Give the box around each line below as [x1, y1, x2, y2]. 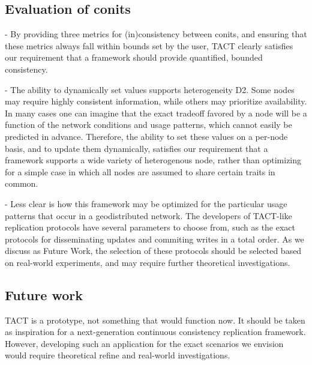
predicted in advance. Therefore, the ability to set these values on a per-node [5, 130, 288, 142]
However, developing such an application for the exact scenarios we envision [5, 337, 284, 349]
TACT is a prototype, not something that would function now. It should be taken [5, 313, 305, 326]
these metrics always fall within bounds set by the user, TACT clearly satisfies [5, 39, 293, 52]
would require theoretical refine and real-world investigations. [5, 349, 230, 361]
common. [5, 177, 38, 190]
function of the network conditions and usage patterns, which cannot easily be [5, 118, 292, 131]
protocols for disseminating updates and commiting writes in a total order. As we [5, 232, 304, 245]
